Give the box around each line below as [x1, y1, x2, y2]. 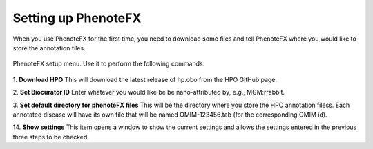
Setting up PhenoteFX [12, 10, 142, 26]
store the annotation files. [12, 43, 86, 52]
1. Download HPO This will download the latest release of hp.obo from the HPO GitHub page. [12, 75, 278, 83]
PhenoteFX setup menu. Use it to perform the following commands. [12, 59, 205, 68]
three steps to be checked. [12, 132, 90, 141]
